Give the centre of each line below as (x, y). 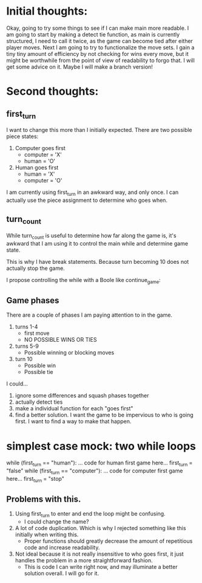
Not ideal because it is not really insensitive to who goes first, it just (99, 554)
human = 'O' (40, 161)
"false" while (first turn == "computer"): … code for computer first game (95, 471)
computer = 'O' (43, 181)
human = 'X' (39, 174)
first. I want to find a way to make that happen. (73, 421)
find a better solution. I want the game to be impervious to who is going (104, 415)
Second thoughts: (52, 91)
